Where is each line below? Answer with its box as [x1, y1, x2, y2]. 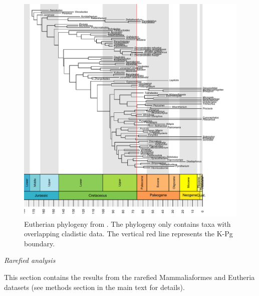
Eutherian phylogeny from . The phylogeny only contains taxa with [24, 218, 231, 229]
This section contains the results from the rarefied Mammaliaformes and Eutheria [4, 271, 255, 282]
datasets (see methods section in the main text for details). [4, 281, 185, 292]
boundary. [24, 238, 55, 248]
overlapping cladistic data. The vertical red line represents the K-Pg [24, 228, 233, 239]
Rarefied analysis [4, 255, 56, 265]
